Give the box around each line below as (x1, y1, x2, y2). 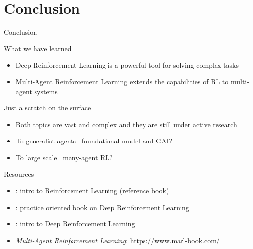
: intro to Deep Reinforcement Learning (15, 218, 135, 229)
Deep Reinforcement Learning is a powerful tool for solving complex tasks (15, 60, 239, 70)
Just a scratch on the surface (4, 103, 91, 113)
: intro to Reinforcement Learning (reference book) (15, 185, 169, 196)
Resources (4, 169, 34, 179)
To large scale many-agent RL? (15, 152, 113, 162)
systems (34, 86, 58, 96)
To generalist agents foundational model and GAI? (15, 136, 173, 146)
